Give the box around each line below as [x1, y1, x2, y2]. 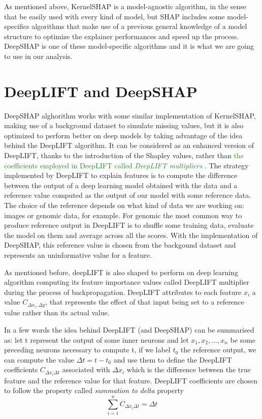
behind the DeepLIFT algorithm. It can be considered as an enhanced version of [4, 140, 254, 151]
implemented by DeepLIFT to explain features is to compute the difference [4, 170, 238, 181]
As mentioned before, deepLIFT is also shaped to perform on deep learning [4, 266, 238, 277]
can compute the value [4, 354, 75, 365]
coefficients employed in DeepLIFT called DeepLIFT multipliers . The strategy [4, 160, 249, 170]
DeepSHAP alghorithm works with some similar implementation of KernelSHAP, [4, 110, 256, 121]
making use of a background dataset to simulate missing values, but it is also [4, 120, 244, 131]
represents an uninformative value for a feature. [4, 250, 152, 260]
